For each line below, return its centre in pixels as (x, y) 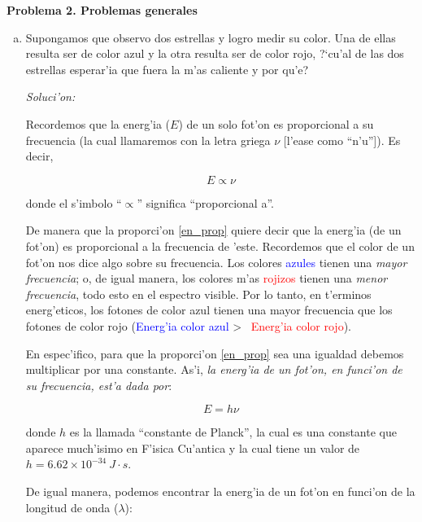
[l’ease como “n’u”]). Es (342, 140)
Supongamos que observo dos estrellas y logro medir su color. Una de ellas (211, 37)
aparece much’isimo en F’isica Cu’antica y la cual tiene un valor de (193, 447)
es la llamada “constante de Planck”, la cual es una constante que (233, 432)
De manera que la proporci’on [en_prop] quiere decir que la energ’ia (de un (213, 230)
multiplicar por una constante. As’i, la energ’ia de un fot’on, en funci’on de (214, 369)
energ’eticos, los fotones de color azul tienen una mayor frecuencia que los (209, 310)
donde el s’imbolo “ (74, 202)
